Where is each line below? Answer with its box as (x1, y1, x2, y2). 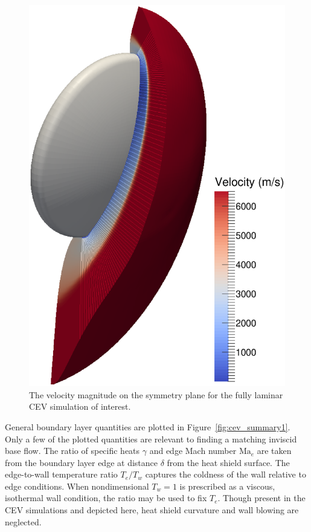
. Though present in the (217, 491, 306, 504)
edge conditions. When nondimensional (5, 479, 149, 492)
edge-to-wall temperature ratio (5, 468, 118, 481)
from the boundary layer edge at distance (5, 456, 158, 468)
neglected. (5, 515, 42, 528)
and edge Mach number (149, 444, 237, 457)
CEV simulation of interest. (29, 400, 131, 413)
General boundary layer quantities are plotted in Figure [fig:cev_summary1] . (5, 420, 290, 433)
